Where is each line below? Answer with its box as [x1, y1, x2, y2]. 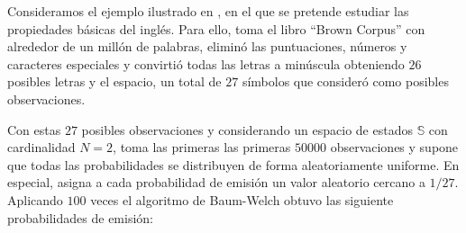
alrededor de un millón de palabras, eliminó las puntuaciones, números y [7, 37, 407, 56]
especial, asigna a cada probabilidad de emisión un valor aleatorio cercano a [7, 173, 425, 192]
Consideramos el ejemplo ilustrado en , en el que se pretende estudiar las [7, 2, 409, 20]
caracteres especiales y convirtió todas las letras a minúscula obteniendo [7, 54, 405, 73]
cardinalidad [7, 138, 76, 157]
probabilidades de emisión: [7, 208, 153, 227]
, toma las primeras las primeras [113, 138, 291, 157]
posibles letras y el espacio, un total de [7, 72, 222, 91]
